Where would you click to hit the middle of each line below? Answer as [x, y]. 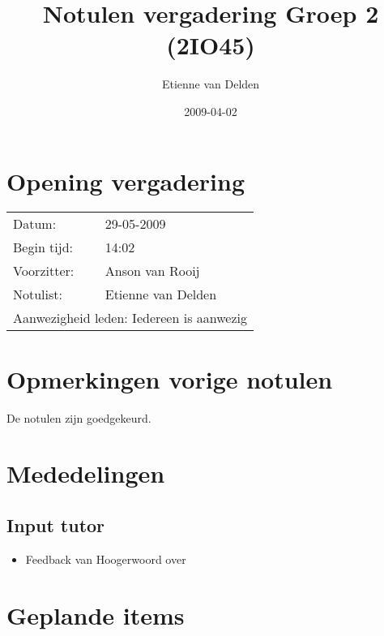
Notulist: [38, 294]
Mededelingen [86, 473]
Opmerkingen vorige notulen [170, 378]
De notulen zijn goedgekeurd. [79, 417]
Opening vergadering [126, 180]
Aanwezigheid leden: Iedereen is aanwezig [130, 318]
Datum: [35, 224]
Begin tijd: [43, 247]
